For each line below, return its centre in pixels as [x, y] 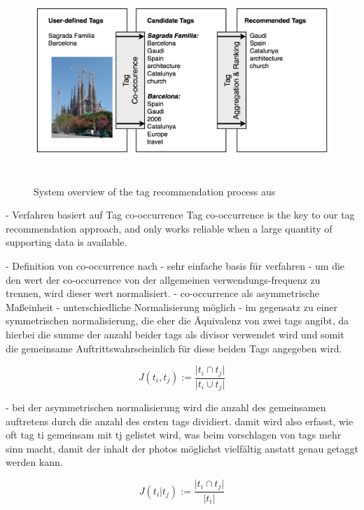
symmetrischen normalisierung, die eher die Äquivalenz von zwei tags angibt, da [177, 321]
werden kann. [34, 462]
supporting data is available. [66, 242]
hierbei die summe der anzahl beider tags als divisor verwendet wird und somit [175, 334]
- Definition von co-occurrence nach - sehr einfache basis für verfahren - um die [175, 265]
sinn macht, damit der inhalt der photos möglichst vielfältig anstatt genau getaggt [182, 448]
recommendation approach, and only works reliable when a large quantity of [169, 228]
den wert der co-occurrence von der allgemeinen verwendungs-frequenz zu [163, 279]
